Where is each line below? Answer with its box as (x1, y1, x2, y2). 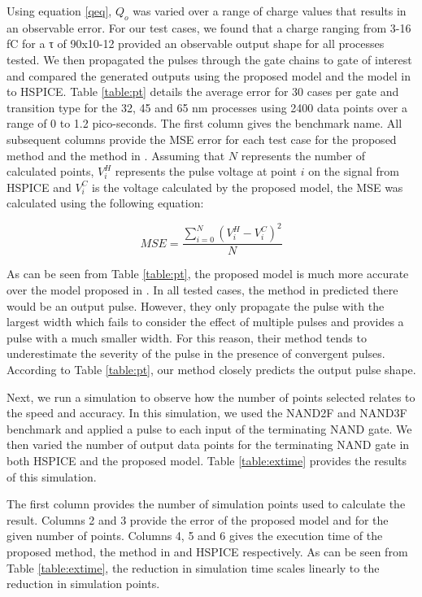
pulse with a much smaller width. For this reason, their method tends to (7, 329, 367, 346)
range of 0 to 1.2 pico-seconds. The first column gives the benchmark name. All (7, 115, 402, 132)
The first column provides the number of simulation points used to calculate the (7, 495, 406, 512)
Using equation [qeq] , (7, 2, 112, 19)
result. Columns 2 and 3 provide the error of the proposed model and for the (7, 511, 389, 528)
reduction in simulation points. (7, 575, 160, 592)
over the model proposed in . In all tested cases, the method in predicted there (7, 281, 398, 298)
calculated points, (7, 163, 94, 180)
